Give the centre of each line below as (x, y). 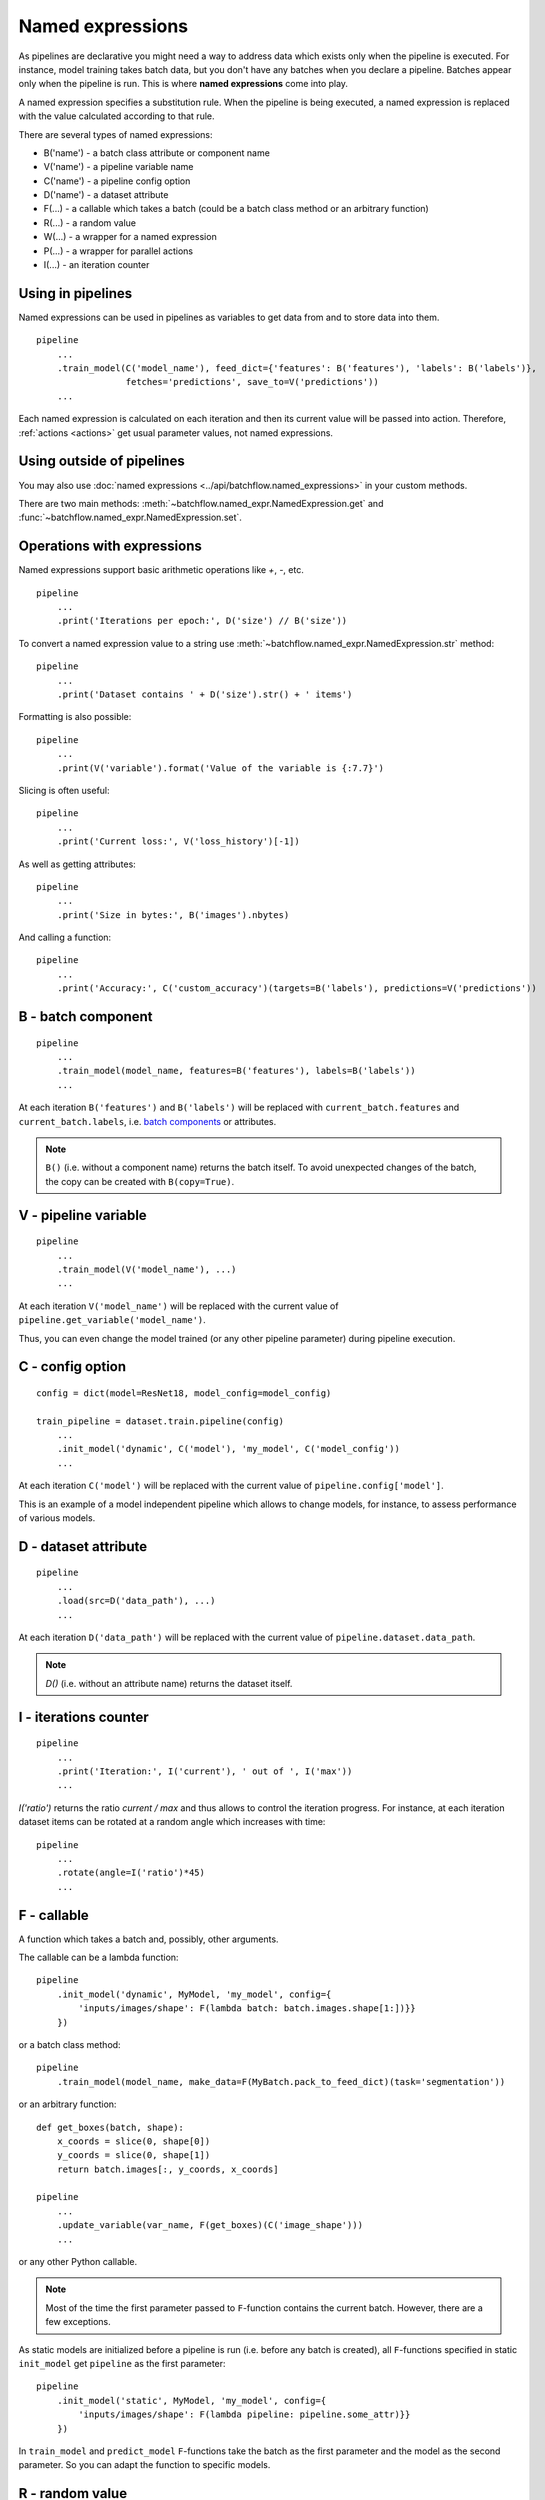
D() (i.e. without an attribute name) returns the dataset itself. (169, 1683)
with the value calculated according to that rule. (116, 116)
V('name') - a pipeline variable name (118, 167)
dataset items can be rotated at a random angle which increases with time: (172, 1822)
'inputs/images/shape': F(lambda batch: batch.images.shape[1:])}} (247, 2008)
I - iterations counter (83, 1716)
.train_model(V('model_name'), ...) (146, 1269)
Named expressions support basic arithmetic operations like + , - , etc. (161, 570)
